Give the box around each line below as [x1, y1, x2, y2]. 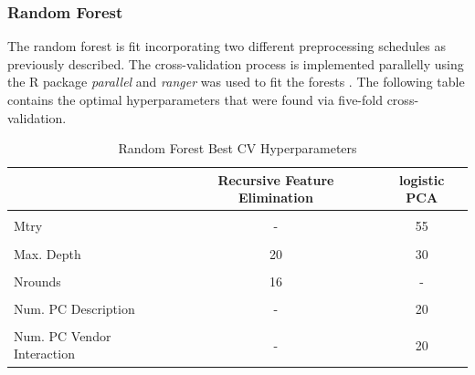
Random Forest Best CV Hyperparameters [118, 139, 357, 158]
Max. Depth [14, 244, 81, 263]
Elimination [237, 188, 313, 207]
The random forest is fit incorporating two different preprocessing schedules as [7, 36, 446, 56]
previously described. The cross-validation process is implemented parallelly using [7, 54, 464, 73]
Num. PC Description [14, 298, 135, 318]
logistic [399, 170, 445, 189]
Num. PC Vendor [14, 326, 111, 345]
